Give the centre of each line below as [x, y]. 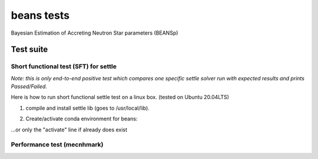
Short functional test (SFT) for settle [64, 66]
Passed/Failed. [29, 87]
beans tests [40, 15]
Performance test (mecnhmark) [57, 145]
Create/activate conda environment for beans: [82, 119]
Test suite [29, 50]
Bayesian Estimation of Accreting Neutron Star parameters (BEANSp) [95, 33]
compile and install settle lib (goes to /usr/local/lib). [87, 108]
